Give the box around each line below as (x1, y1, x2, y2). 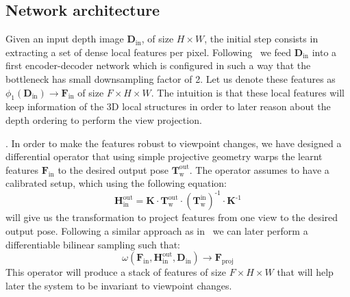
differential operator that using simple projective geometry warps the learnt (5, 149, 323, 164)
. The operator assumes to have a (189, 162, 329, 177)
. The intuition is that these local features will (151, 85, 345, 99)
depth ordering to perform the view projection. (5, 112, 202, 127)
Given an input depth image (5, 31, 124, 46)
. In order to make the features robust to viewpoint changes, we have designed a (5, 135, 342, 150)
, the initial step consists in (204, 31, 318, 46)
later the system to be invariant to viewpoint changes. (5, 278, 232, 292)
